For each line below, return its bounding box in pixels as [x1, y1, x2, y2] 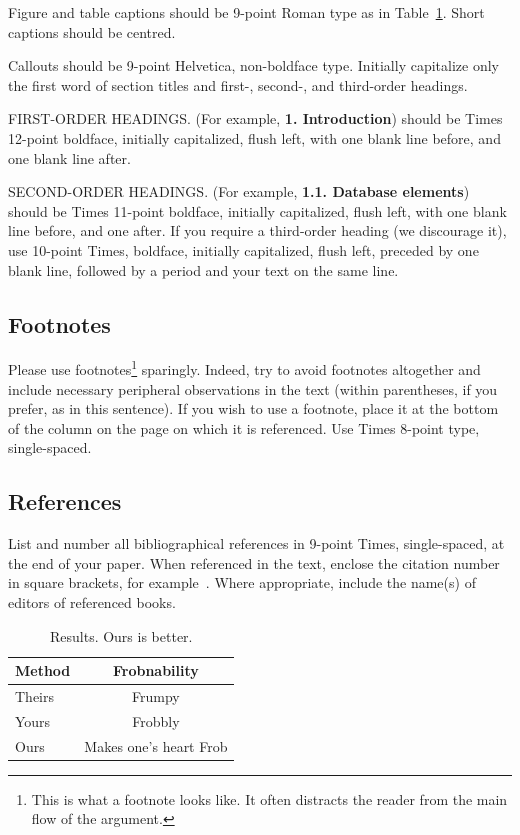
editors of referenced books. [8, 591, 176, 612]
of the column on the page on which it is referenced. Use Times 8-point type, [8, 417, 480, 438]
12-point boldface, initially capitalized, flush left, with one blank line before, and [8, 127, 501, 148]
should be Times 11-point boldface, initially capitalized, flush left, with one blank [8, 200, 507, 221]
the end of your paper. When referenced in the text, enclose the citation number [8, 552, 500, 573]
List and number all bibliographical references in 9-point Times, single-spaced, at [8, 533, 505, 554]
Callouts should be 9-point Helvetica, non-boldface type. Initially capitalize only [8, 55, 499, 76]
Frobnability [112, 660, 199, 681]
